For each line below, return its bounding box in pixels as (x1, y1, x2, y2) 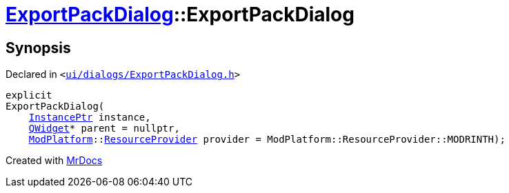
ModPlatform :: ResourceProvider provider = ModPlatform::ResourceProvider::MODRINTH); (28, 134, 506, 145)
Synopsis (6, 39, 71, 57)
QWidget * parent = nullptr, (28, 123, 180, 134)
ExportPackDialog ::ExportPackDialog (6, 3, 355, 26)
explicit (6, 90, 52, 101)
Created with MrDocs (6, 154, 103, 167)
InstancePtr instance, (28, 112, 151, 123)
